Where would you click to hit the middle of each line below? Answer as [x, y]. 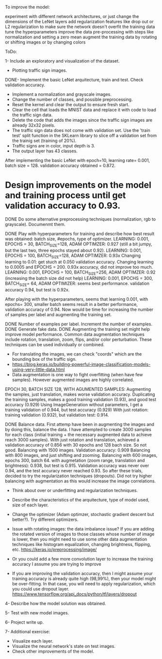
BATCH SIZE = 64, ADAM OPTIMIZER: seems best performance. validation [77, 284]
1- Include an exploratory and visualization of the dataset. [62, 61]
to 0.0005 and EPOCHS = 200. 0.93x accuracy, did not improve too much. [79, 267]
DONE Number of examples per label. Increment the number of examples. [79, 324]
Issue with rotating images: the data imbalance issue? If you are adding [83, 529]
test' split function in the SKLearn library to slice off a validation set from [84, 136]
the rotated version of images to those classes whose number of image [83, 534]
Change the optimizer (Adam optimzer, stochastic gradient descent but [83, 514]
